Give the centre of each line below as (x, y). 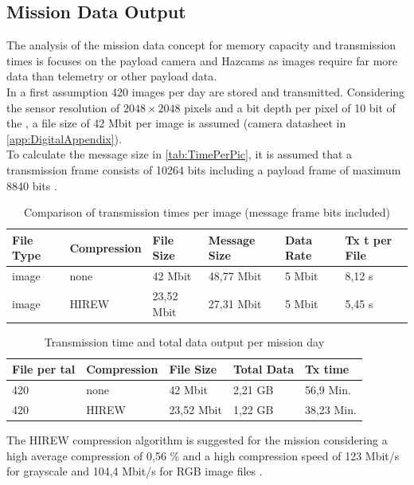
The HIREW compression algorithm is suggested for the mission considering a (197, 440)
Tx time (327, 369)
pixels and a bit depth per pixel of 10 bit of (290, 107)
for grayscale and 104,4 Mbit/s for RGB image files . (135, 471)
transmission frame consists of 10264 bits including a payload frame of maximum (204, 169)
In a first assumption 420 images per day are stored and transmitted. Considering (206, 91)
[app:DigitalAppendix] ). (64, 138)
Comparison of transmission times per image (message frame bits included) (207, 212)
